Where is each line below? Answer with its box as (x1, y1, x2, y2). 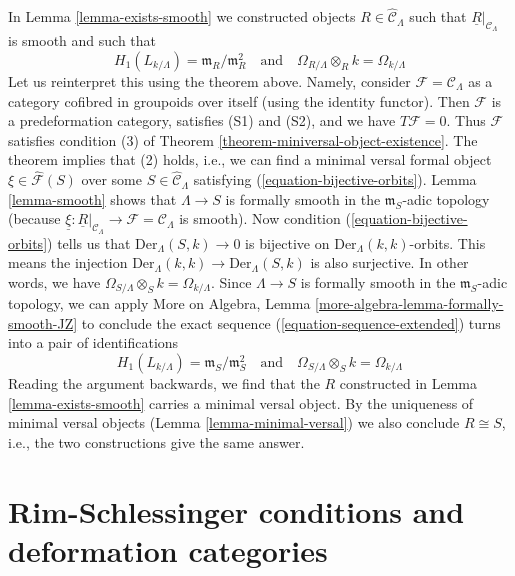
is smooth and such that (8, 30, 157, 51)
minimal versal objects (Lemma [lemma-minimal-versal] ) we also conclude (8, 412, 460, 433)
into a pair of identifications (8, 332, 179, 353)
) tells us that (47, 232, 131, 253)
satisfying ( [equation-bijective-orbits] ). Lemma (193, 169, 477, 190)
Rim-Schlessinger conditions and (8, 490, 465, 531)
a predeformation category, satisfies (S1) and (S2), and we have (8, 110, 396, 131)
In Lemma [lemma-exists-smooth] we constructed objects (8, 6, 356, 27)
